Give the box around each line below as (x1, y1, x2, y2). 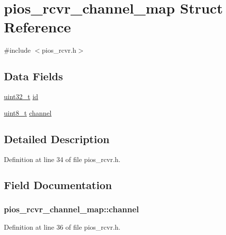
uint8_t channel (4, 107, 52, 117)
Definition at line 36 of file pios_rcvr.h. (4, 222, 121, 232)
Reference (4, 17, 71, 37)
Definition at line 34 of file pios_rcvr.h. (4, 154, 121, 164)
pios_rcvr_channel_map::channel (4, 203, 139, 215)
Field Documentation (4, 177, 112, 192)
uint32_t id (4, 91, 38, 102)
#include (4, 45, 31, 55)
